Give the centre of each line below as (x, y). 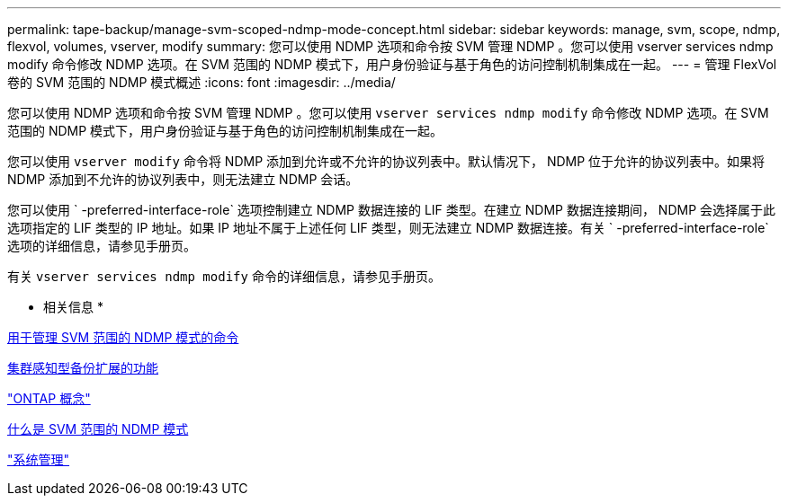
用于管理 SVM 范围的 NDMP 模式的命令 (123, 337)
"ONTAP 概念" (49, 398)
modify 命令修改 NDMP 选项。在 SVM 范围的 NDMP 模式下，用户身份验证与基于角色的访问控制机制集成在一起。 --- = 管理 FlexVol (392, 64)
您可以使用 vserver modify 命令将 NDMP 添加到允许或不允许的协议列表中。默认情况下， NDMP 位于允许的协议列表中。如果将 (386, 161)
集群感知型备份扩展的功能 (83, 368)
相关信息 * (73, 307)
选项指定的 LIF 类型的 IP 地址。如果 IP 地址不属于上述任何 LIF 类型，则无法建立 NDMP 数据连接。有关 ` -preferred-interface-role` (388, 228)
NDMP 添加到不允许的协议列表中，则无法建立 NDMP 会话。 (183, 179)
